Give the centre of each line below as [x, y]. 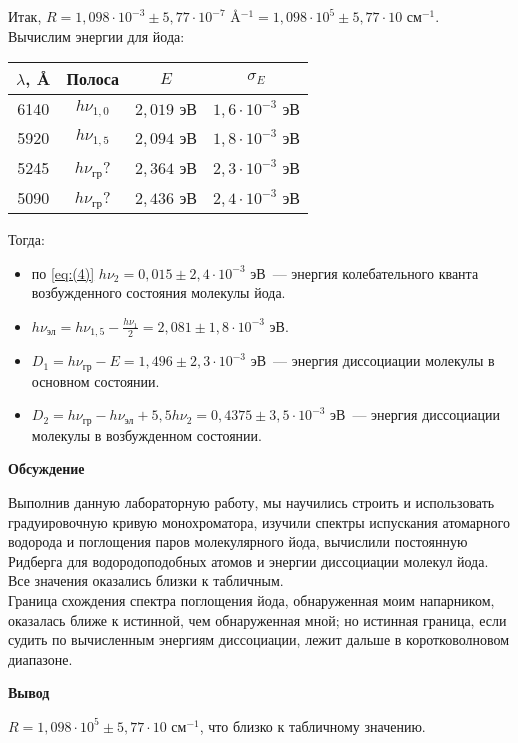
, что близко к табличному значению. [312, 725]
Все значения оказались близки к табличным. [146, 580]
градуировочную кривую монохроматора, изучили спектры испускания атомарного [259, 521]
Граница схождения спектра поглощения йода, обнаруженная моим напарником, [251, 599]
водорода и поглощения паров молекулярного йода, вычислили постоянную [238, 541]
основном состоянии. [95, 380]
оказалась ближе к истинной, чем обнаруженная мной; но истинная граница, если [257, 619]
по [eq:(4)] [63, 272]
